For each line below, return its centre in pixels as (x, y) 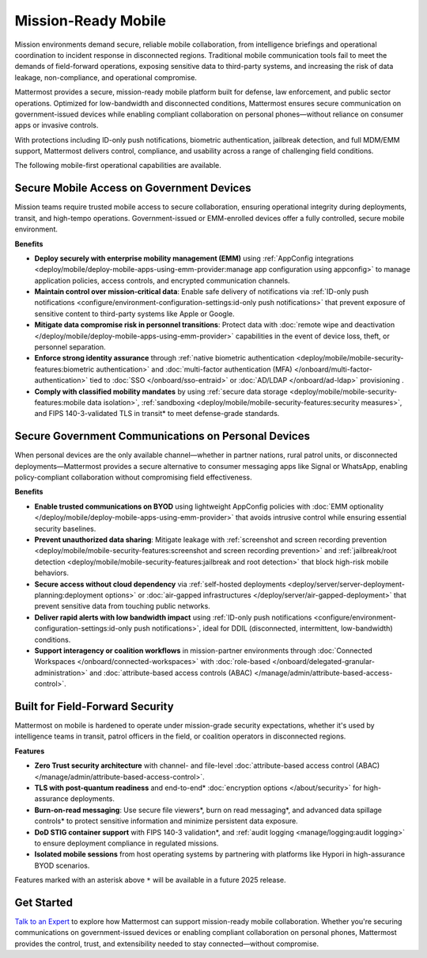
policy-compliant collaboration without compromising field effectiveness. (133, 477)
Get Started (43, 902)
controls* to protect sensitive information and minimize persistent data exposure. (166, 821)
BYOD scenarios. (62, 865)
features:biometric (64, 369)
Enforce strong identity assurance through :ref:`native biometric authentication (164, 358)
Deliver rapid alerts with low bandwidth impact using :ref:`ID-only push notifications (173, 617)
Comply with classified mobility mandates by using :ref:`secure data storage (161, 391)
